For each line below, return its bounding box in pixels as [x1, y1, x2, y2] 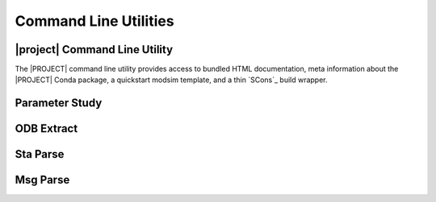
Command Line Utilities [15, 12, 174, 30]
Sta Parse [15, 147, 65, 161]
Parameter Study [15, 97, 103, 110]
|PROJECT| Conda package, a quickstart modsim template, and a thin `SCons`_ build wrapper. [15, 75, 328, 85]
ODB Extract [15, 122, 78, 136]
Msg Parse [15, 173, 70, 187]
